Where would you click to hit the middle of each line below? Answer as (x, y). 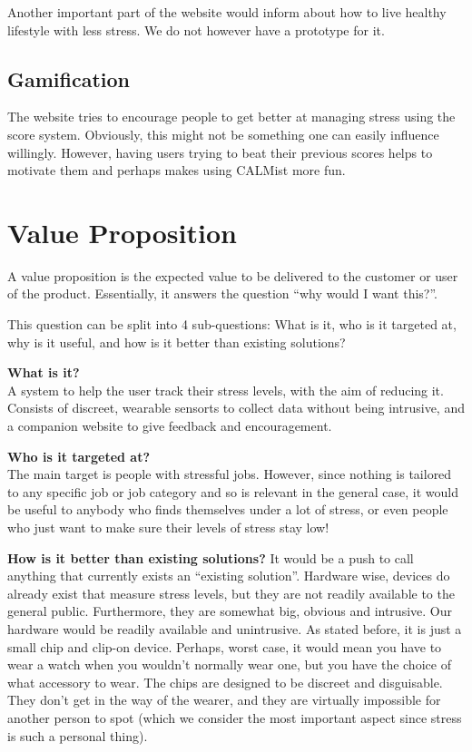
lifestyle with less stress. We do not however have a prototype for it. (196, 29)
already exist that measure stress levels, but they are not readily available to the (231, 593)
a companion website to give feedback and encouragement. (170, 426)
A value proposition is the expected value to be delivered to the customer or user (233, 275)
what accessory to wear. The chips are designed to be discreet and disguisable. (225, 682)
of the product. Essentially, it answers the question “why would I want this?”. (223, 293)
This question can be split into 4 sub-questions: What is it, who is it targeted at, (232, 324)
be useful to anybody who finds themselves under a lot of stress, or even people (228, 509)
